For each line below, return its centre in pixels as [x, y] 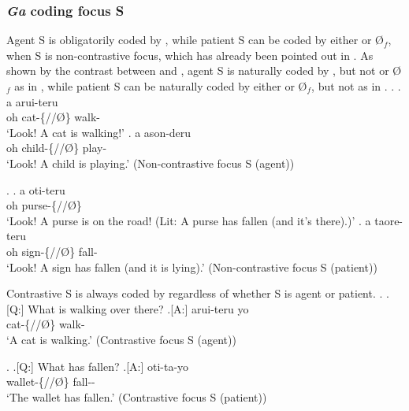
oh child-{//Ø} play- [57, 148]
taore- [389, 220]
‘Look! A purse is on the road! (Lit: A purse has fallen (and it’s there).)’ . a [189, 220]
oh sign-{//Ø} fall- [52, 251]
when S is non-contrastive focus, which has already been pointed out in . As [190, 55]
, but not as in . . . [356, 86]
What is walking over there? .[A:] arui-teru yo [138, 308]
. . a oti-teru [36, 189]
